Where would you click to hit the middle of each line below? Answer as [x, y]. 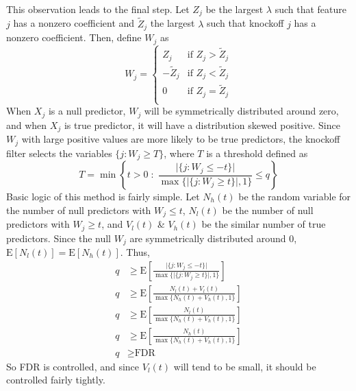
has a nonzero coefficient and [74, 23]
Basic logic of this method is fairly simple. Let [103, 197]
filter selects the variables [59, 153]
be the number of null [268, 210]
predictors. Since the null [59, 238]
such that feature [310, 9]
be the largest [234, 9]
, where [179, 153]
